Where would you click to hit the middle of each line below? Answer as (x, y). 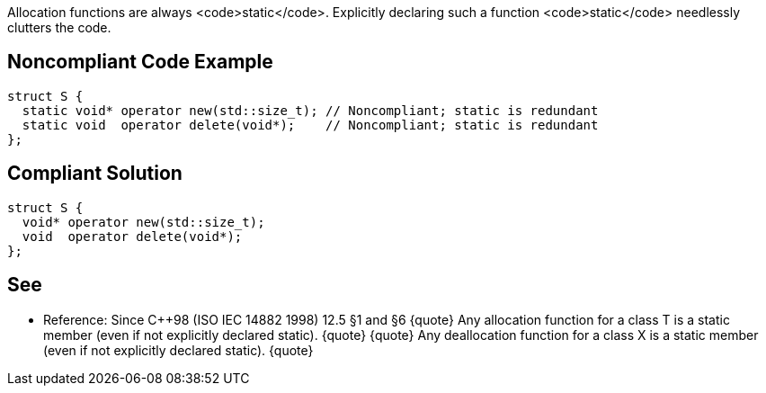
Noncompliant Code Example (140, 62)
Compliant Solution (95, 174)
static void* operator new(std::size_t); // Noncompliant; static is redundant (310, 110)
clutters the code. (59, 27)
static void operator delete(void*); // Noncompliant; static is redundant (310, 125)
